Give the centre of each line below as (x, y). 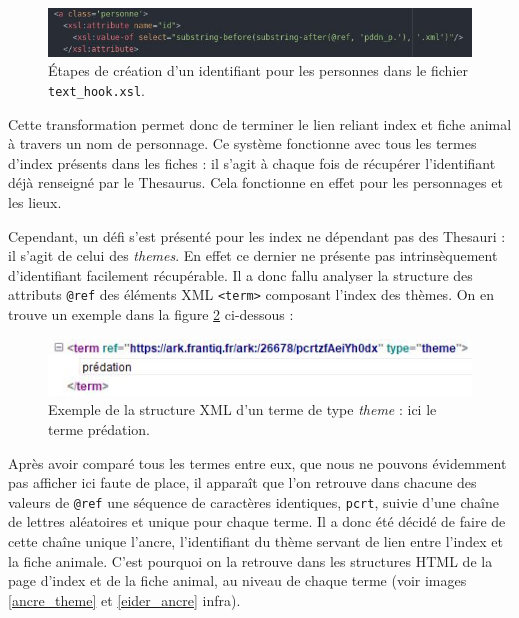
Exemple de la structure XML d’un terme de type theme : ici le (242, 409)
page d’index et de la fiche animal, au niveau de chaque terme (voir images (237, 580)
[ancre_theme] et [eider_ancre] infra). (124, 599)
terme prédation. (99, 428)
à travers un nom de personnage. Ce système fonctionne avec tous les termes (242, 143)
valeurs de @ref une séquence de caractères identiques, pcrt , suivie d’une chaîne (253, 501)
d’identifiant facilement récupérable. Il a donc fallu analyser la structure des (240, 274)
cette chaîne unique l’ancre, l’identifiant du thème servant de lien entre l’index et (255, 540)
